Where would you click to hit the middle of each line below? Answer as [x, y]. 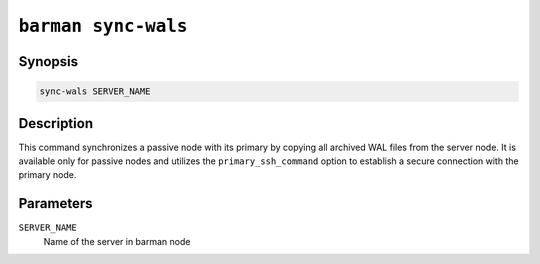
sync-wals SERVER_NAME [95, 91]
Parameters [55, 203]
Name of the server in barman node [117, 241]
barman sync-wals [103, 26]
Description [56, 123]
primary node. [47, 175]
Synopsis [48, 61]
